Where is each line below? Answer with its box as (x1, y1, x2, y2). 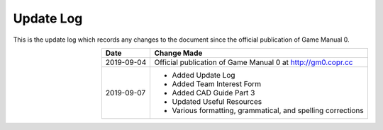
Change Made (154, 48, 203, 58)
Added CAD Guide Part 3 (172, 88, 255, 97)
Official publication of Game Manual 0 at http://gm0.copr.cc (154, 57, 353, 67)
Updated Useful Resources (172, 96, 262, 106)
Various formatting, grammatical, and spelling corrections (172, 105, 365, 115)
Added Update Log (172, 70, 235, 80)
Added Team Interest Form (172, 78, 262, 88)
